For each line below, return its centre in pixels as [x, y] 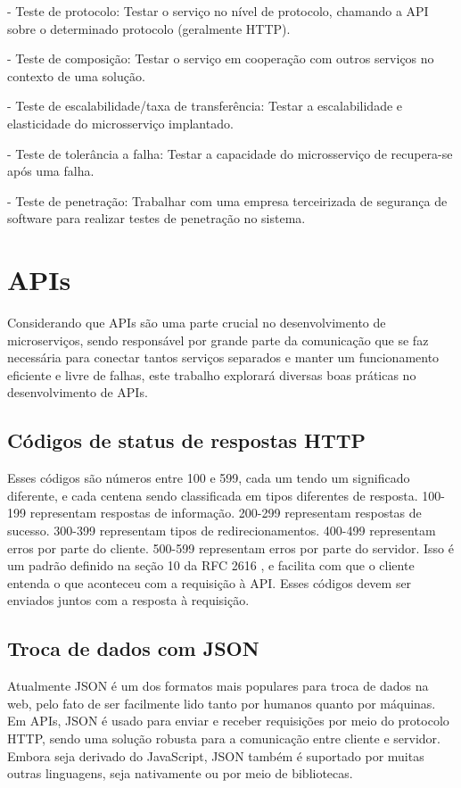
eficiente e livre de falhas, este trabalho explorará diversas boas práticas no [212, 374]
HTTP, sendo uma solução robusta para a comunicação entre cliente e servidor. [224, 738]
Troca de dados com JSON [133, 648]
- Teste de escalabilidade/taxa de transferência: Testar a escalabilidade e [205, 106]
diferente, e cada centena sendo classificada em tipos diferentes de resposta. [213, 495]
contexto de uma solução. [76, 75]
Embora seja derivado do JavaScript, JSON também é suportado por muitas [216, 755]
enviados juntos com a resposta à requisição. [128, 600]
